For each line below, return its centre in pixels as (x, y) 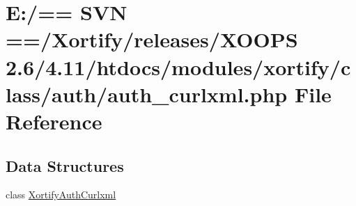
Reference (54, 121)
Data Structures (65, 165)
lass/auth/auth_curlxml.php (147, 94)
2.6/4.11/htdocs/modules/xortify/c (178, 66)
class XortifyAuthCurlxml (61, 195)
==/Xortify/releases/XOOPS (152, 39)
